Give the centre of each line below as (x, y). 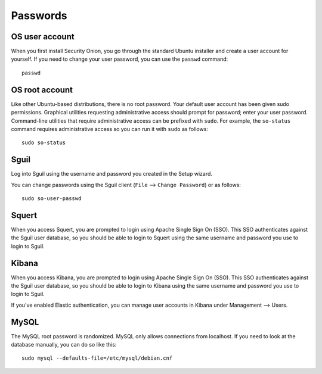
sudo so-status (44, 143)
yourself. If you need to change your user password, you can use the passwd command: (120, 59)
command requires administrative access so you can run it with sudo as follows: (110, 129)
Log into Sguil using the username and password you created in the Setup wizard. (112, 174)
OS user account (43, 37)
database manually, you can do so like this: (64, 345)
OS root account (42, 90)
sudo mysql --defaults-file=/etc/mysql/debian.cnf (97, 358)
